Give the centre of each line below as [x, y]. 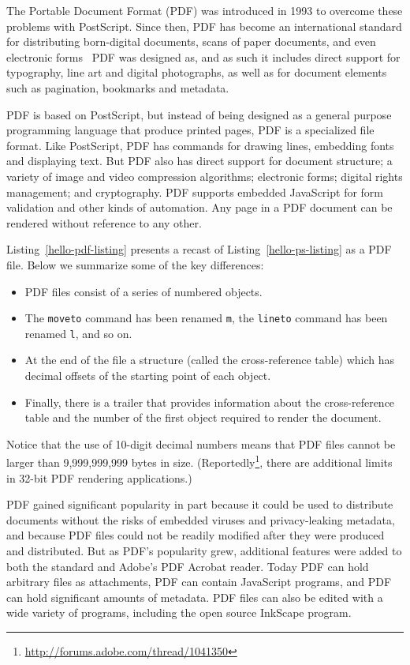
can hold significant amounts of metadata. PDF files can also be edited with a [195, 597]
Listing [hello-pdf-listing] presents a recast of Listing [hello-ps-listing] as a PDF [199, 249]
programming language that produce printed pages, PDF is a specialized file [190, 130]
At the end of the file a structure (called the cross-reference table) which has [210, 360]
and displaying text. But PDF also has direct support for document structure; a [199, 161]
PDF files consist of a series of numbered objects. [143, 291]
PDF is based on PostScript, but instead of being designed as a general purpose [199, 114]
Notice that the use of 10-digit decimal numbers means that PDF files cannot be [201, 443]
